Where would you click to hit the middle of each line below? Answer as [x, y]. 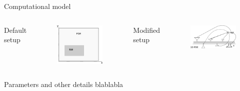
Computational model [37, 6]
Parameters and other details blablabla [64, 84]
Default [15, 30]
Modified [147, 30]
